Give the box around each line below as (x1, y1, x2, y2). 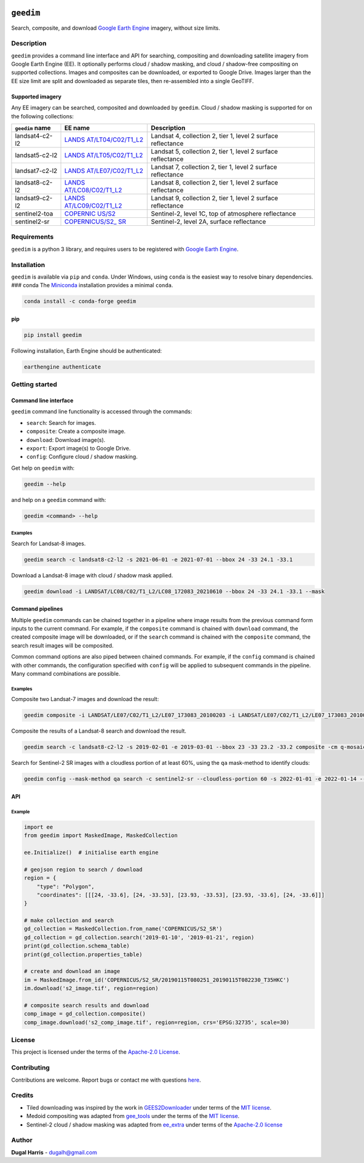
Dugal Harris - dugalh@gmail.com (11, 1148, 97, 1156)
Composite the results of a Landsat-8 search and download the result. (11, 727, 187, 734)
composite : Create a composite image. (26, 428, 126, 435)
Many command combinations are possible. (11, 670, 121, 677)
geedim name (15, 124, 51, 132)
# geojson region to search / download (24, 866, 143, 873)
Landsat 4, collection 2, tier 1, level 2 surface (150, 132, 278, 140)
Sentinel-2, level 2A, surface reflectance (150, 217, 266, 226)
